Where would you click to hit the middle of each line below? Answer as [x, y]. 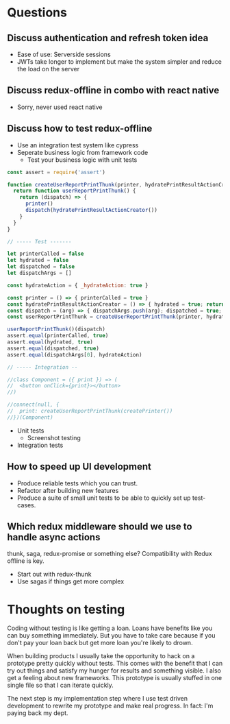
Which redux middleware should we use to [100, 526]
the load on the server [48, 69]
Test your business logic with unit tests [82, 160]
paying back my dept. [38, 713]
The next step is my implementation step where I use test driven [98, 699]
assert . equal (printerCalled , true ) [58, 336]
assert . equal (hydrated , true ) [50, 342]
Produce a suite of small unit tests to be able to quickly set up [104, 498]
